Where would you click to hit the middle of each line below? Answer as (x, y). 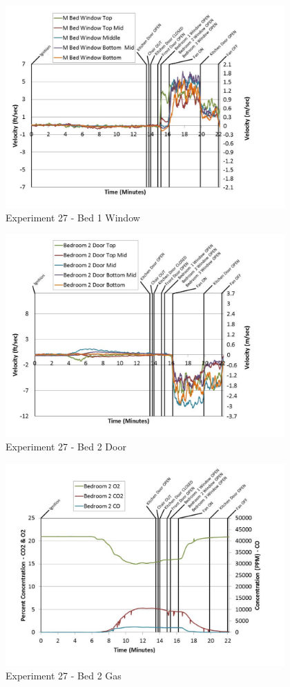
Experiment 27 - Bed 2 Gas (64, 676)
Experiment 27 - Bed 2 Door (66, 447)
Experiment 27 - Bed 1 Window (73, 218)
